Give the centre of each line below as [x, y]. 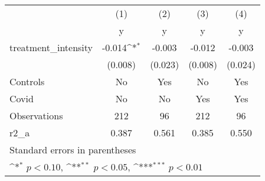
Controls [27, 81]
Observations [36, 115]
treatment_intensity [51, 47]
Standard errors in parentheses [73, 150]
